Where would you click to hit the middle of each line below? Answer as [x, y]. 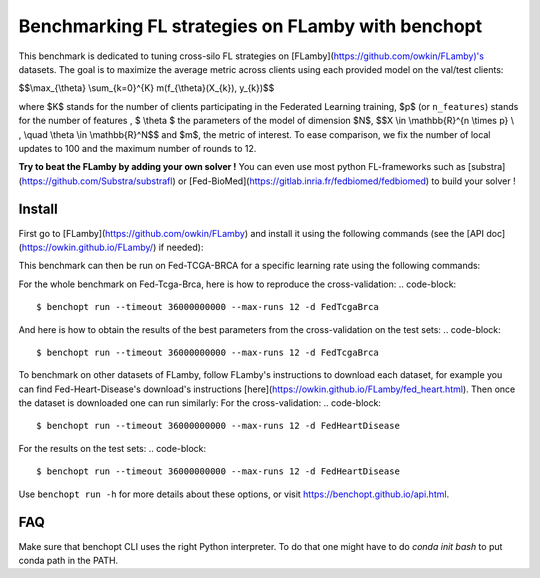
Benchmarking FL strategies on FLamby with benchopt [250, 26]
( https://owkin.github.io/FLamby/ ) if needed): [111, 247]
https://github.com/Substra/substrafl [97, 181]
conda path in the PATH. [68, 560]
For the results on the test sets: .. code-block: [112, 448]
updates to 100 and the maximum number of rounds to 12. [137, 148]
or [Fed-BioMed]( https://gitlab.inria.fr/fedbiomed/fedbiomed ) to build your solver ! [346, 181]
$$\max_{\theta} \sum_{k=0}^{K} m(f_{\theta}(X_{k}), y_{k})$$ [146, 88]
